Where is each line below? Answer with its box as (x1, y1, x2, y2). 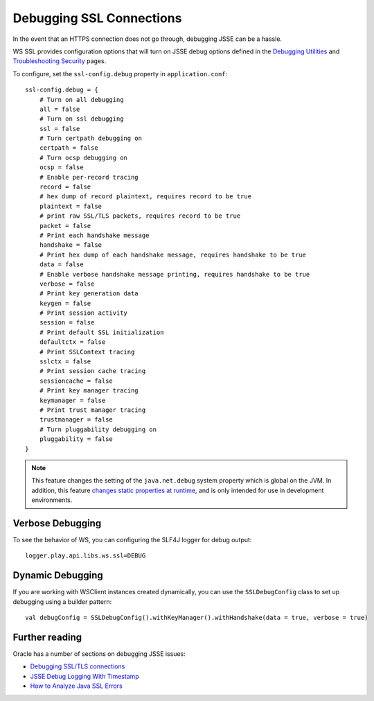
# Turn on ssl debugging (39, 115, 124, 123)
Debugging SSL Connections (12, 10, 182, 26)
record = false (39, 183, 91, 191)
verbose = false (39, 279, 95, 288)
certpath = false (39, 144, 98, 152)
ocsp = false (39, 164, 84, 171)
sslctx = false (39, 358, 91, 365)
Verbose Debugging (12, 517, 102, 529)
